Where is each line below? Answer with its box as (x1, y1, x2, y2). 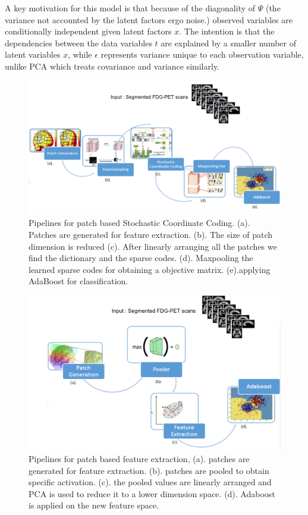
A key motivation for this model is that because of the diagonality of (5, 2, 256, 14)
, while (68, 48, 92, 61)
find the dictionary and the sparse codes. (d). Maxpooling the (29, 252, 253, 264)
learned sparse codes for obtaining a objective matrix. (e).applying (29, 263, 271, 275)
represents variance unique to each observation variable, (100, 48, 304, 61)
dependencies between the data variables (5, 36, 152, 49)
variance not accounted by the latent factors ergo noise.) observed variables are (5, 13, 293, 26)
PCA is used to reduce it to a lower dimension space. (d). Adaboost (29, 487, 275, 500)
